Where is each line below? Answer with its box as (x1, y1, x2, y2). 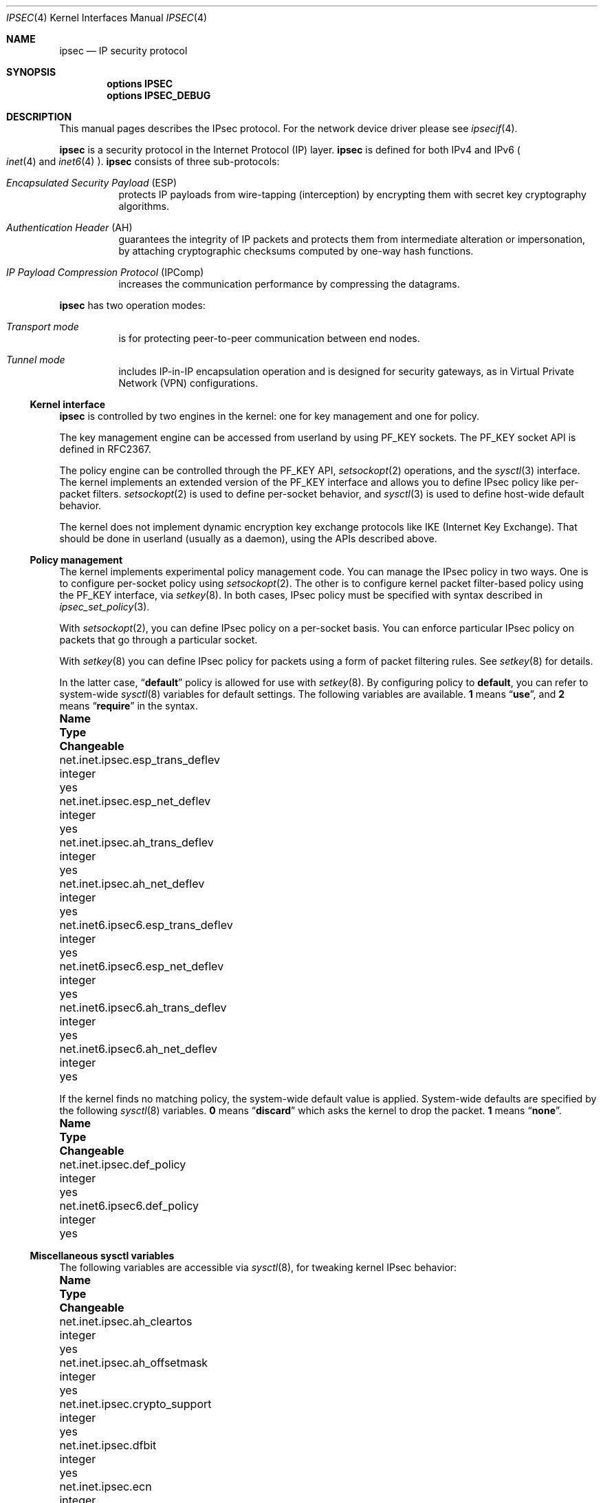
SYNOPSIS (6, 66, 56, 78)
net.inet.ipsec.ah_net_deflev (59, 877, 205, 891)
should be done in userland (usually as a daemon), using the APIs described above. (59, 533, 437, 544)
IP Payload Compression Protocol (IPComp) (6, 266, 204, 278)
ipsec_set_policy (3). (59, 601, 150, 612)
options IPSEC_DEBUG (107, 89, 211, 101)
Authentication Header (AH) (6, 222, 133, 233)
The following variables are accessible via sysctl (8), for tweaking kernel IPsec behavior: (59, 1261, 457, 1273)
